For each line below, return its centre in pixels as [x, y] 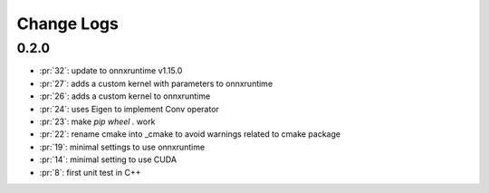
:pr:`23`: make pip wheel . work [97, 121]
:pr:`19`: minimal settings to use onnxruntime [122, 147]
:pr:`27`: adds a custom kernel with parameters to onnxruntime [156, 83]
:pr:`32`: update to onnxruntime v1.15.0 [111, 71]
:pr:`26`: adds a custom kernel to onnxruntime [125, 96]
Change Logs [68, 24]
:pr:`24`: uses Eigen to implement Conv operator [129, 109]
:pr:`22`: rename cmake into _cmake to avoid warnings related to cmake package [190, 134]
